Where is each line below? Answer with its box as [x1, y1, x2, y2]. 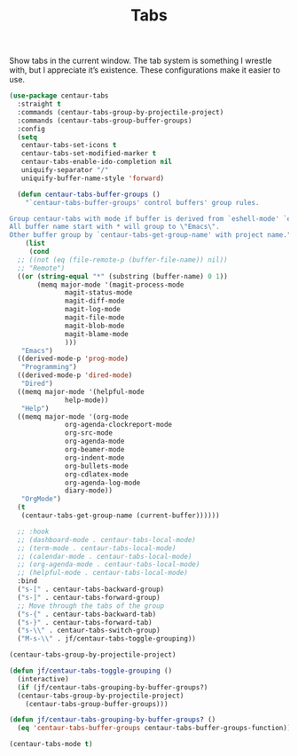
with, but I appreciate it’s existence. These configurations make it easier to [9, 65, 281, 75]
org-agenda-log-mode [65, 478, 141, 487]
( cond [28, 248, 50, 256]
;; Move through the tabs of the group [17, 601, 165, 610]
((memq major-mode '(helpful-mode [17, 387, 145, 396]
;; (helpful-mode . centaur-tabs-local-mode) [17, 569, 189, 578]
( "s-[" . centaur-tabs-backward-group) [17, 585, 165, 595]
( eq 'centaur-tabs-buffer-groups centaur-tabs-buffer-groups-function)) [17, 724, 292, 733]
